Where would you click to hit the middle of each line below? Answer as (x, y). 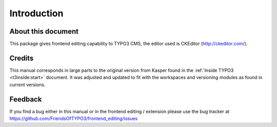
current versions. (27, 85)
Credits (22, 58)
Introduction (36, 13)
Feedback (26, 99)
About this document (44, 31)
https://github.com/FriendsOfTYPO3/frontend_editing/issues (74, 119)
